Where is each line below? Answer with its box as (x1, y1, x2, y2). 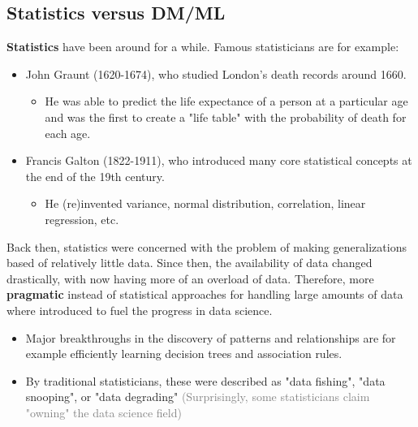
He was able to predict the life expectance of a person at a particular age (45, 93, 408, 110)
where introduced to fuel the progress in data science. (6, 301, 273, 318)
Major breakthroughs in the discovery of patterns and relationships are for (25, 329, 396, 346)
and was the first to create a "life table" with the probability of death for (45, 108, 407, 125)
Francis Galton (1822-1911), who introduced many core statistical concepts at (25, 152, 412, 169)
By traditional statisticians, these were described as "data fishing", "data (25, 372, 386, 389)
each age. (45, 124, 91, 141)
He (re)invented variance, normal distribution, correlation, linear (45, 195, 366, 212)
